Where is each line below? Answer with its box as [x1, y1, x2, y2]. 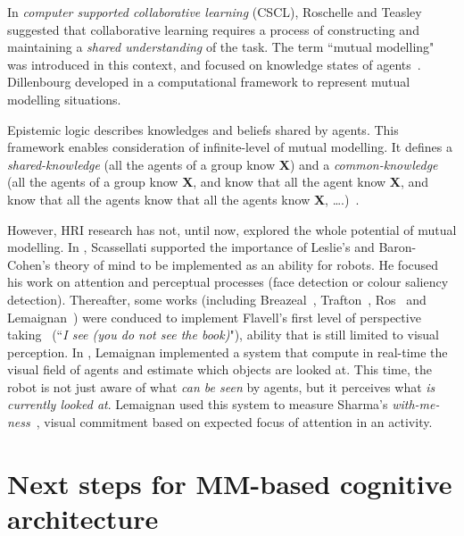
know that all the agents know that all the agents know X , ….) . [7, 189, 360, 208]
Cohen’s [7, 255, 51, 273]
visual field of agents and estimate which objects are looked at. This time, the [7, 360, 432, 379]
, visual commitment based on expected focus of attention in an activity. [36, 413, 433, 431]
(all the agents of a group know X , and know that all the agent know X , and [7, 172, 429, 191]
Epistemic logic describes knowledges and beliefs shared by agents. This [7, 120, 399, 138]
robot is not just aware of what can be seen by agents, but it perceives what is [7, 377, 435, 396]
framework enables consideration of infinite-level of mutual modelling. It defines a [7, 138, 452, 156]
